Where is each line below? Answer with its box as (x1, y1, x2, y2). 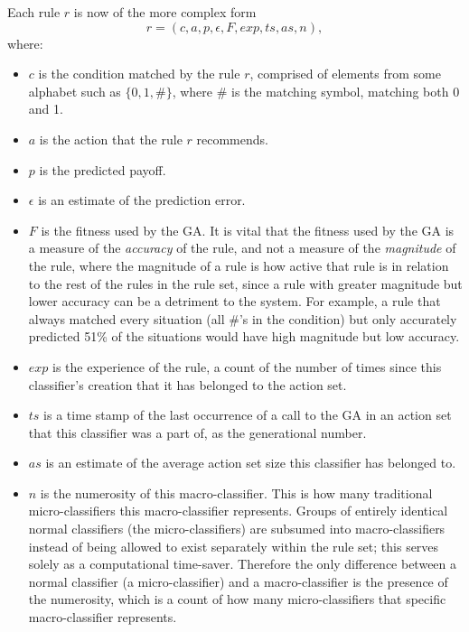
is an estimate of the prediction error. (38, 191, 246, 209)
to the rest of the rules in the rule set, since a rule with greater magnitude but (28, 274, 463, 293)
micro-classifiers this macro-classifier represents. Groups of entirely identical (28, 501, 448, 520)
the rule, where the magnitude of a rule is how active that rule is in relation (28, 256, 449, 274)
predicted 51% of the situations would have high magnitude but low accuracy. (28, 327, 460, 346)
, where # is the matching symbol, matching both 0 (172, 81, 460, 100)
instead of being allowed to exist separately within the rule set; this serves (28, 536, 439, 555)
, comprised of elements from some (249, 64, 441, 83)
